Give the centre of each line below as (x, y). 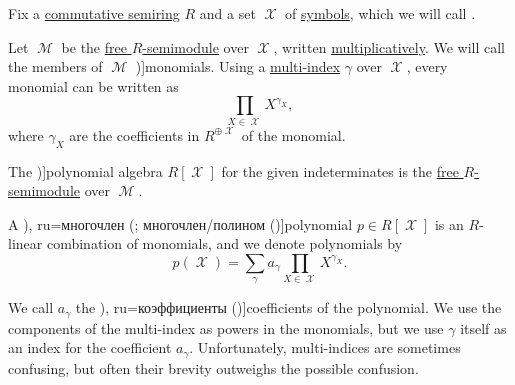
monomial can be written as (93, 85)
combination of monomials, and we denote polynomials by (224, 243)
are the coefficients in (134, 134)
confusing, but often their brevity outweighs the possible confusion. (213, 367)
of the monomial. (293, 134)
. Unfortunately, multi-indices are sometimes (325, 347)
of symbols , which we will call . (380, 13)
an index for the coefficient (90, 347)
